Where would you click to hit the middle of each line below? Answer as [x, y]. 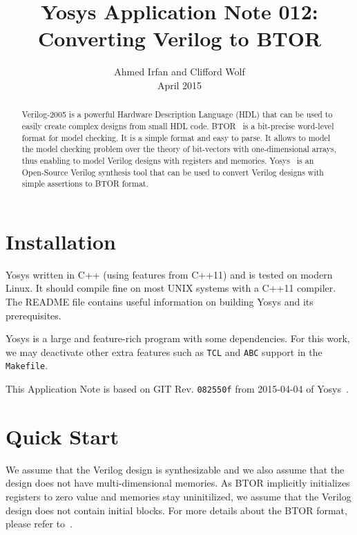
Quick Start [62, 436]
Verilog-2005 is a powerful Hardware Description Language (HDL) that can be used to [177, 114]
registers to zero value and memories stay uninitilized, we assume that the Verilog [178, 497]
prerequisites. [33, 315]
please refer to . [39, 524]
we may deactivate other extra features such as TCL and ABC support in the [164, 351]
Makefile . [27, 365]
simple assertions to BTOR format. [85, 184]
